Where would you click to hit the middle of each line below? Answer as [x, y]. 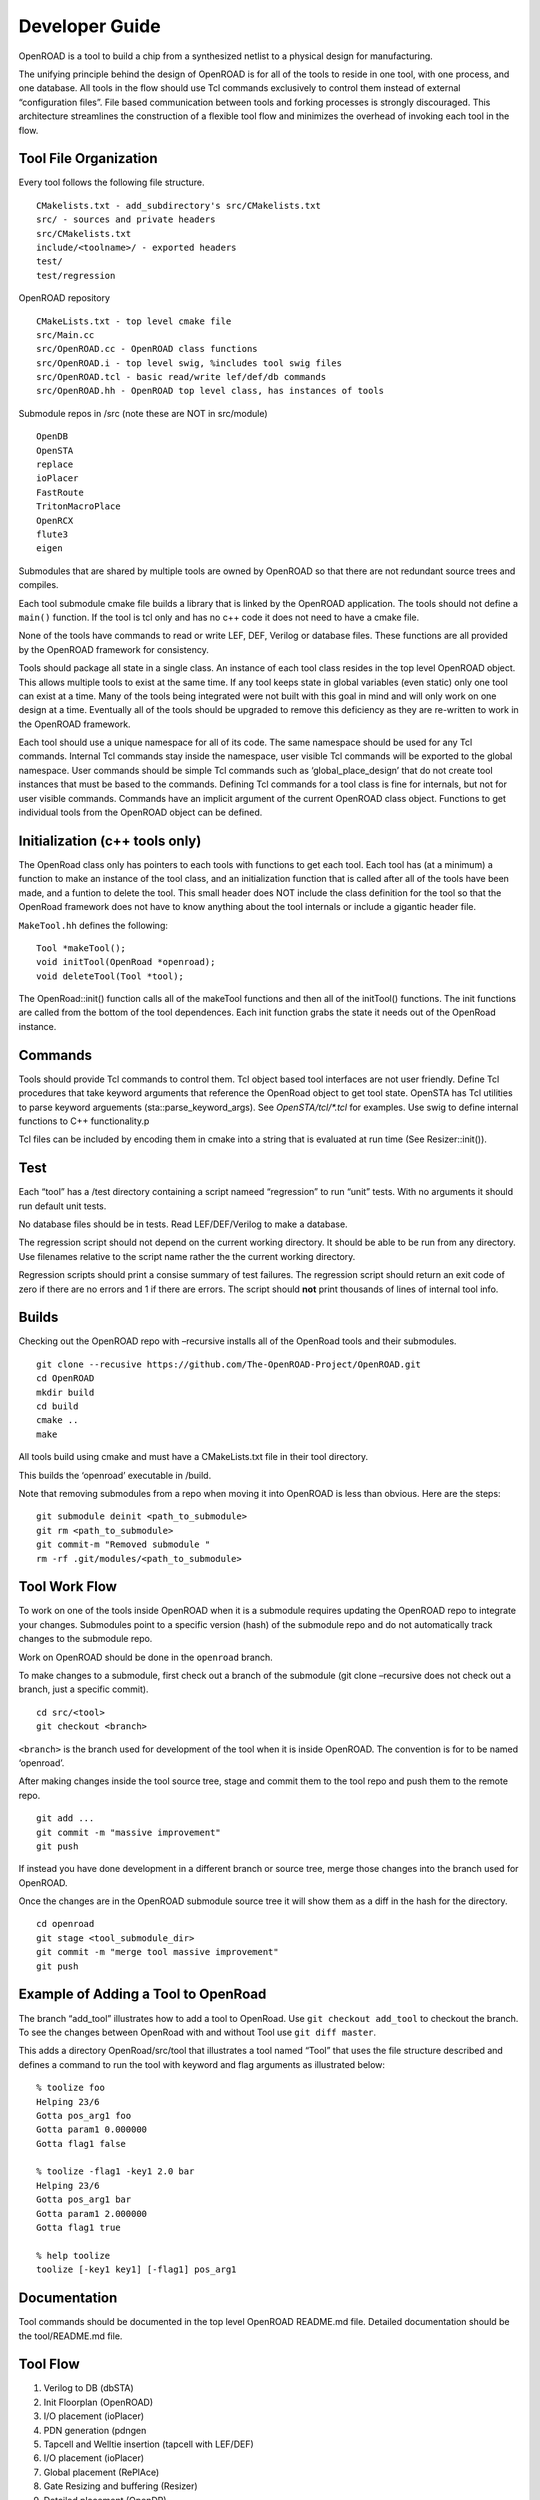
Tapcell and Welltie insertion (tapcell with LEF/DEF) [148, 2444]
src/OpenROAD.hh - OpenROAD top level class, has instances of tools [210, 391]
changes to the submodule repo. [85, 1639]
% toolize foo [70, 2088]
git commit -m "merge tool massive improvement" [157, 1952]
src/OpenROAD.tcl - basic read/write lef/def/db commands [181, 377]
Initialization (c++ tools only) [110, 840]
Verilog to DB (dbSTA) [88, 2388]
